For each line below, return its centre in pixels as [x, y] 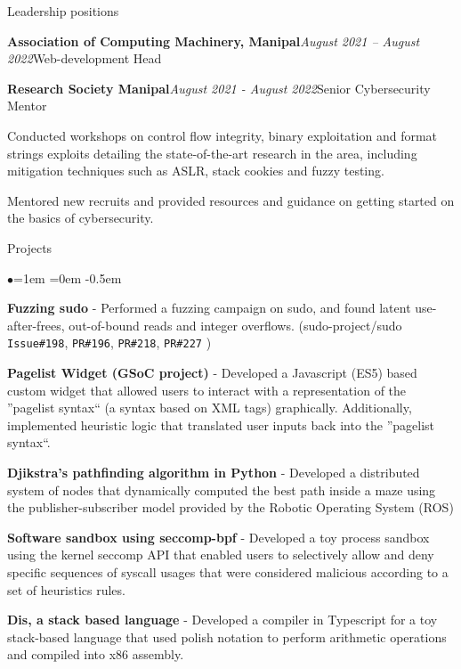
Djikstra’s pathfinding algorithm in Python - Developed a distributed [214, 472]
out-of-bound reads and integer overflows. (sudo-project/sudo [235, 325]
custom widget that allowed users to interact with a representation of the [207, 390]
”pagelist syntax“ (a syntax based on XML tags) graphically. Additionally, [210, 408]
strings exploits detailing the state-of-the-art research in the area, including [212, 153]
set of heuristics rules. [66, 589]
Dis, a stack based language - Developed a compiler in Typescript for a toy [222, 620]
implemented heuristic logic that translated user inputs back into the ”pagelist [221, 424]
